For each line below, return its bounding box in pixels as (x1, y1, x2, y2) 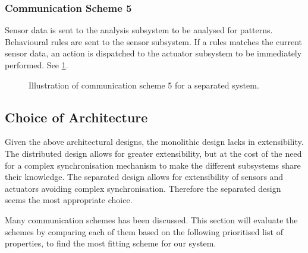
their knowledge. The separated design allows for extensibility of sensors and (5, 170, 284, 183)
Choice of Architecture (5, 107, 148, 126)
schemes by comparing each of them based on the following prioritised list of (5, 225, 283, 238)
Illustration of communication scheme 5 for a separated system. (29, 78, 259, 91)
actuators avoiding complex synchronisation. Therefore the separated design (5, 182, 281, 194)
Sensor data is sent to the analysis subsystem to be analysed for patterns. (5, 24, 273, 36)
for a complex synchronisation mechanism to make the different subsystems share (5, 159, 301, 171)
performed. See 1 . (5, 59, 68, 71)
